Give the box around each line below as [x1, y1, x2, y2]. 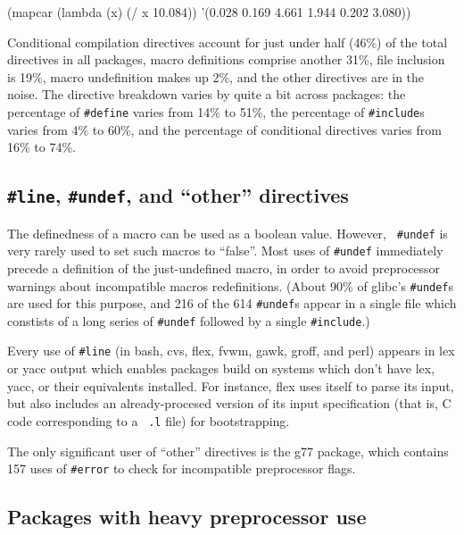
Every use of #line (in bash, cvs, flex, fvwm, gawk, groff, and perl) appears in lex [7, 341, 455, 360]
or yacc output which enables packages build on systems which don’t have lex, [7, 359, 435, 378]
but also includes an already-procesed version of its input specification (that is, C [7, 394, 452, 413]
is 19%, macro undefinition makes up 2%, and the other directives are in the [7, 67, 425, 86]
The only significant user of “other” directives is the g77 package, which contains [7, 441, 449, 460]
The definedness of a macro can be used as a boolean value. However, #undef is [7, 223, 448, 242]
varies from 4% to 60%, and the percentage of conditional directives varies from [7, 120, 442, 138]
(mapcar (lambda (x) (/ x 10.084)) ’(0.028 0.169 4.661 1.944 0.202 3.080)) [7, 3, 411, 21]
